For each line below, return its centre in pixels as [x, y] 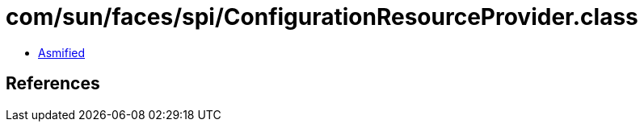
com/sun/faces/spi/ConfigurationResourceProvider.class [322, 17]
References [53, 84]
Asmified [62, 52]
